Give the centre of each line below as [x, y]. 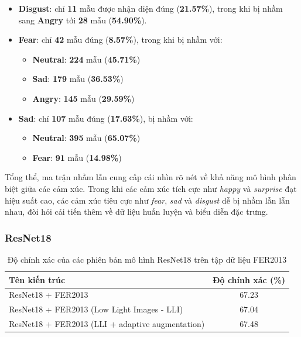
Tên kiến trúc [37, 279]
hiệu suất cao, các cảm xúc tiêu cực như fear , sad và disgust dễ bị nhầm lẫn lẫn [147, 200]
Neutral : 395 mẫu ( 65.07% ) [86, 138]
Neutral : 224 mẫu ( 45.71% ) [86, 59]
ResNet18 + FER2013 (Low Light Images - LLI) [96, 309]
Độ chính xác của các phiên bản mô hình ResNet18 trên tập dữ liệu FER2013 [147, 259]
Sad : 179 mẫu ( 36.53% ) [78, 79]
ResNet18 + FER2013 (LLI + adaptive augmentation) [107, 324]
